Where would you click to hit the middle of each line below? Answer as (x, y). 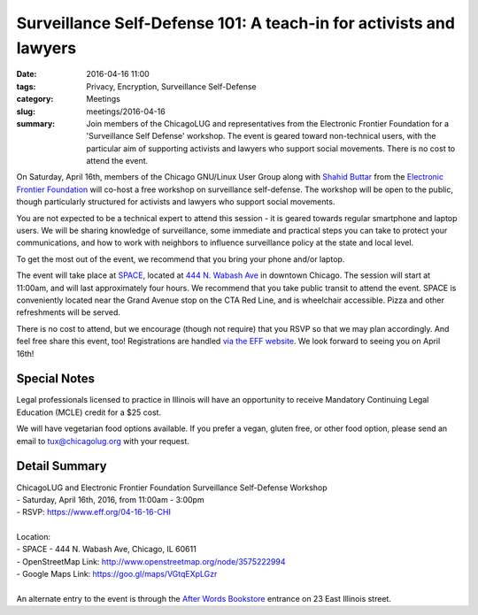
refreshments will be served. (69, 312)
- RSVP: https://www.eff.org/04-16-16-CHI (94, 512)
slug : (26, 111)
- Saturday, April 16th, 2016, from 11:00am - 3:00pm (110, 499)
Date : (27, 74)
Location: (33, 537)
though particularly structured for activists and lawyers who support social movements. (176, 202)
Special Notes (56, 379)
